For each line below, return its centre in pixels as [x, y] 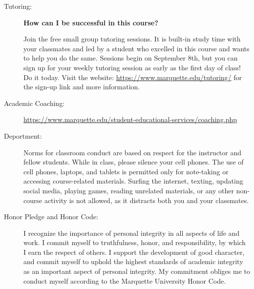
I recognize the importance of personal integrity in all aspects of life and [132, 233]
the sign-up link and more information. [82, 87]
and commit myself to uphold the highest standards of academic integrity [133, 261]
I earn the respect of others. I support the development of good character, [134, 252]
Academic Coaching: [34, 103]
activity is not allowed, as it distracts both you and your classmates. [147, 200]
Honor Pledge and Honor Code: [51, 217]
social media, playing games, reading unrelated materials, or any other [129, 190]
